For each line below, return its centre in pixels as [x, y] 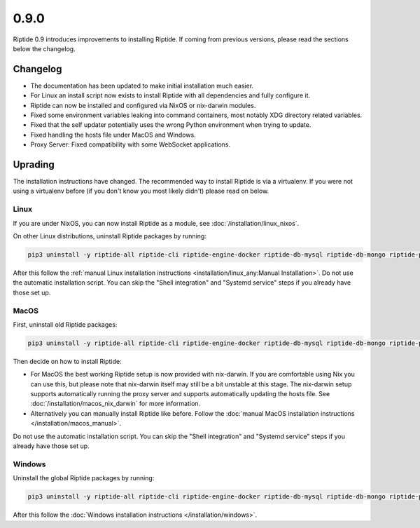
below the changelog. [44, 48]
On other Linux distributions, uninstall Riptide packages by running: [110, 236]
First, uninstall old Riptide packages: [65, 324]
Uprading [34, 164]
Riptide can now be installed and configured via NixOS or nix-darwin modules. [143, 105]
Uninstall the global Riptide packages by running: [84, 478]
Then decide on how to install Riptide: [67, 361]
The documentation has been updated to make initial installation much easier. [142, 86]
